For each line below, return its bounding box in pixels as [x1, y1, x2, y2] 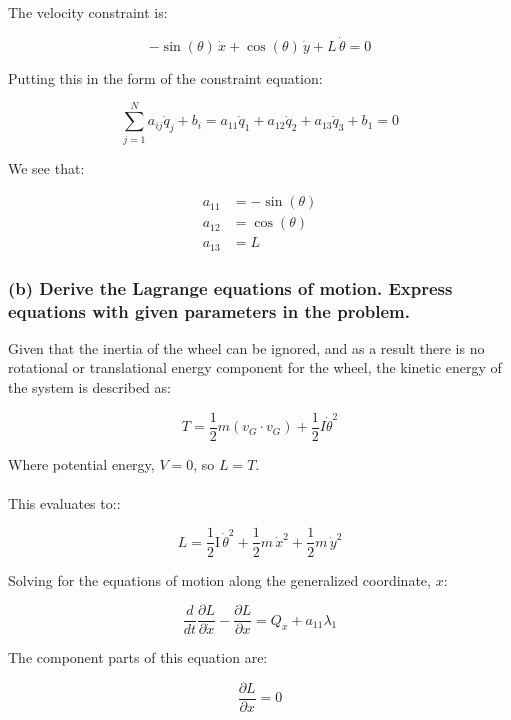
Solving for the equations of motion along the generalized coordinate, [8, 569, 431, 590]
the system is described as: [8, 377, 171, 397]
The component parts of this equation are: [8, 647, 268, 668]
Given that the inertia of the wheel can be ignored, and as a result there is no [8, 337, 485, 358]
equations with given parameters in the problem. [8, 298, 411, 323]
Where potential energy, [8, 453, 155, 474]
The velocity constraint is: [8, 2, 168, 22]
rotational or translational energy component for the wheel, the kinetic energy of [8, 357, 502, 378]
